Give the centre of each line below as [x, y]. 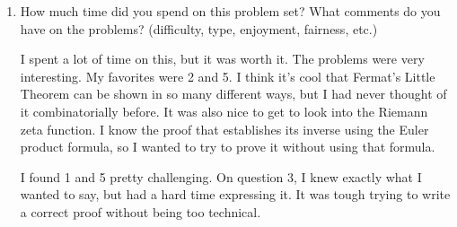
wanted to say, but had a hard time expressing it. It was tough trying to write [235, 194]
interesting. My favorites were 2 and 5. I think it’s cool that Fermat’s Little [228, 76]
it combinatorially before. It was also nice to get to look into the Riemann [224, 111]
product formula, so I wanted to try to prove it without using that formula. [228, 147]
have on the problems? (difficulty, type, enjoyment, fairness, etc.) [199, 28]
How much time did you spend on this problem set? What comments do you [230, 11]
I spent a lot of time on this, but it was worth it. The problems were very [222, 59]
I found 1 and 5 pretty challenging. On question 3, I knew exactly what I [221, 176]
